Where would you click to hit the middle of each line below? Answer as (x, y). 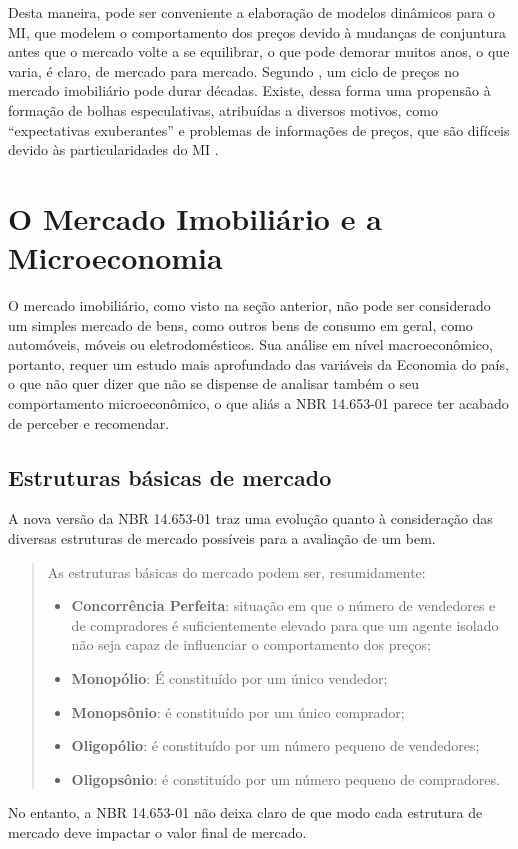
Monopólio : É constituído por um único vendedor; (229, 677)
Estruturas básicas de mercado (170, 476)
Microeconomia (115, 257)
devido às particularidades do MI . (113, 149)
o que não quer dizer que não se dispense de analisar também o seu (214, 383)
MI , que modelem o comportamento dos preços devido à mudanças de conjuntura (257, 31)
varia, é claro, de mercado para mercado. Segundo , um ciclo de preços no (234, 70)
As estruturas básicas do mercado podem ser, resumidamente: (236, 571)
